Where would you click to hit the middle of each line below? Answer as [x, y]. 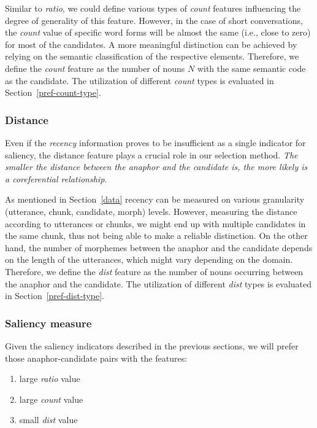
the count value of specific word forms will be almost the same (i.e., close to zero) [158, 32]
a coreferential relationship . [56, 178]
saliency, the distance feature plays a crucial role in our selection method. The [151, 154]
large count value [51, 399]
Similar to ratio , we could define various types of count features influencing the [153, 8]
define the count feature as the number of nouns [95, 68]
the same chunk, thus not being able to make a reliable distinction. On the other [156, 235]
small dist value [48, 420]
